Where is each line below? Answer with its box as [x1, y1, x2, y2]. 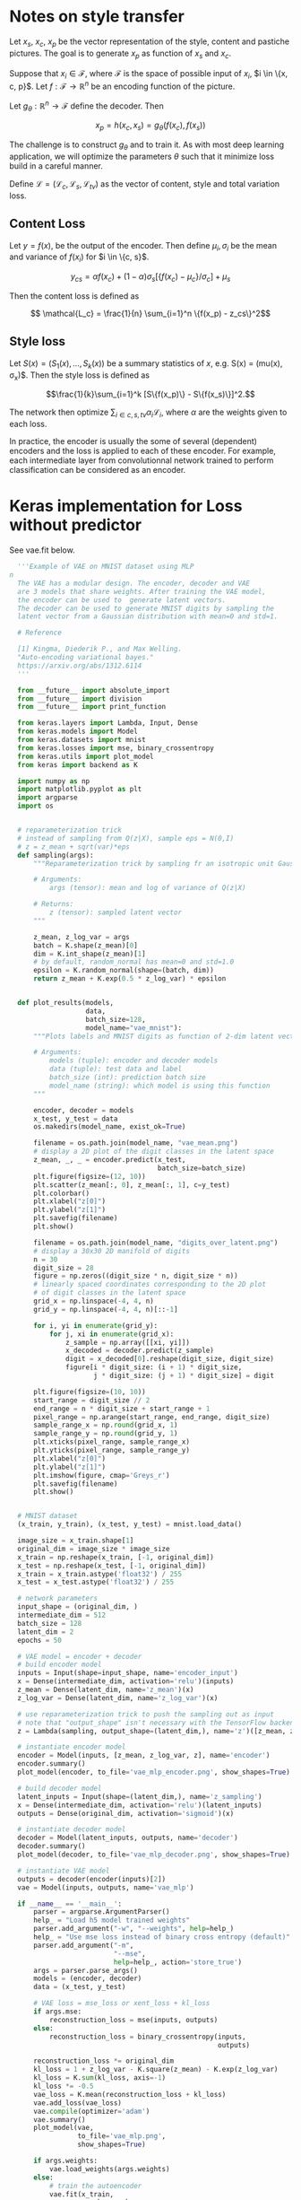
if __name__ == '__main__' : [17, 1899, 123, 1908]
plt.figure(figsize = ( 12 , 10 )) [32, 1172, 146, 1181]
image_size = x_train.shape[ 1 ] [17, 1536, 134, 1545]
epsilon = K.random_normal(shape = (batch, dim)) [32, 966, 215, 975]
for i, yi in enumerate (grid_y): [32, 1321, 159, 1330]
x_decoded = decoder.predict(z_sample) [65, 1346, 215, 1356]
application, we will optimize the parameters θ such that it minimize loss [9, 151, 275, 162]
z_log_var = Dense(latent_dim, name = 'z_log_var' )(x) [17, 1693, 219, 1702]
